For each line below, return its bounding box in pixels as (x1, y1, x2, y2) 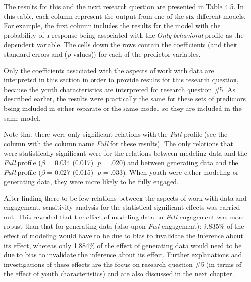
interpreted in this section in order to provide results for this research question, (4, 75, 239, 85)
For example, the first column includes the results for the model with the (4, 20, 220, 31)
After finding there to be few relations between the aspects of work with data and (4, 192, 247, 203)
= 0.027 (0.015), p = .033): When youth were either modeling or (47, 167, 239, 177)
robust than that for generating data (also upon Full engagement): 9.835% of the (4, 221, 244, 231)
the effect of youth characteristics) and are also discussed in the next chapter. (4, 268, 234, 279)
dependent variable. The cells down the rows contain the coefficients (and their (4, 39, 238, 49)
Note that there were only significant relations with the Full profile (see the (4, 129, 228, 139)
